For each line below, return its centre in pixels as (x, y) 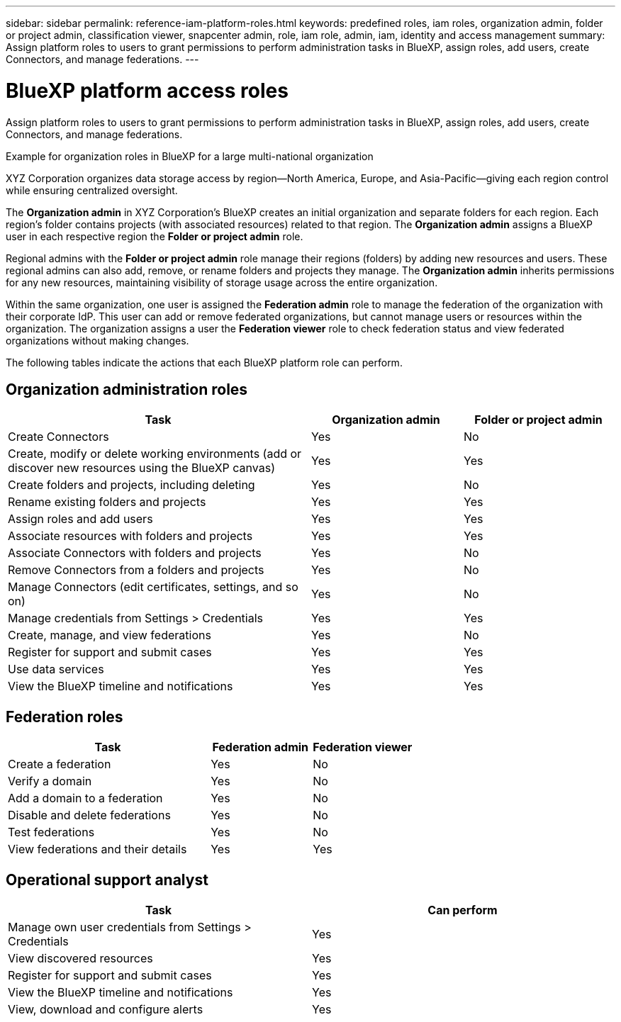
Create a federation (60, 764)
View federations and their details (97, 849)
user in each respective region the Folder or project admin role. (155, 236)
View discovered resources (80, 959)
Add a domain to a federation (85, 798)
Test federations (51, 832)
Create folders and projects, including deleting (132, 485)
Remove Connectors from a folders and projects (136, 570)
